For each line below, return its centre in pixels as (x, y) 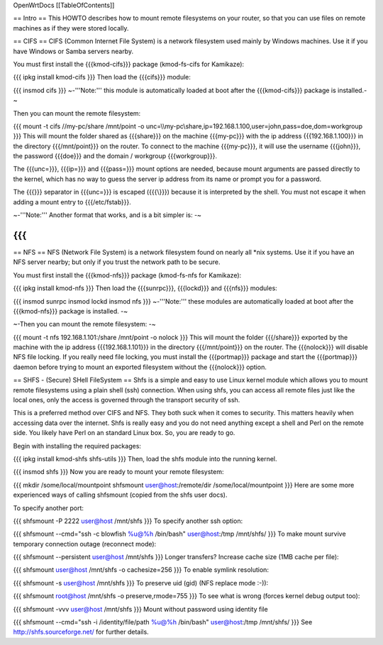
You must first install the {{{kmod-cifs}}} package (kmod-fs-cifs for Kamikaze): (129, 64)
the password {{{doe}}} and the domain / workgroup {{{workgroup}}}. (115, 156)
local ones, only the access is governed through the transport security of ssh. (127, 400)
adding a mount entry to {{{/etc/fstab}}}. (72, 202)
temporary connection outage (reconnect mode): (85, 544)
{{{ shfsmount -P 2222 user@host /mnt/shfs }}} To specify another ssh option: (128, 521)
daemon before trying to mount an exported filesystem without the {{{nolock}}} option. (140, 367)
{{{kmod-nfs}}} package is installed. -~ (70, 311)
